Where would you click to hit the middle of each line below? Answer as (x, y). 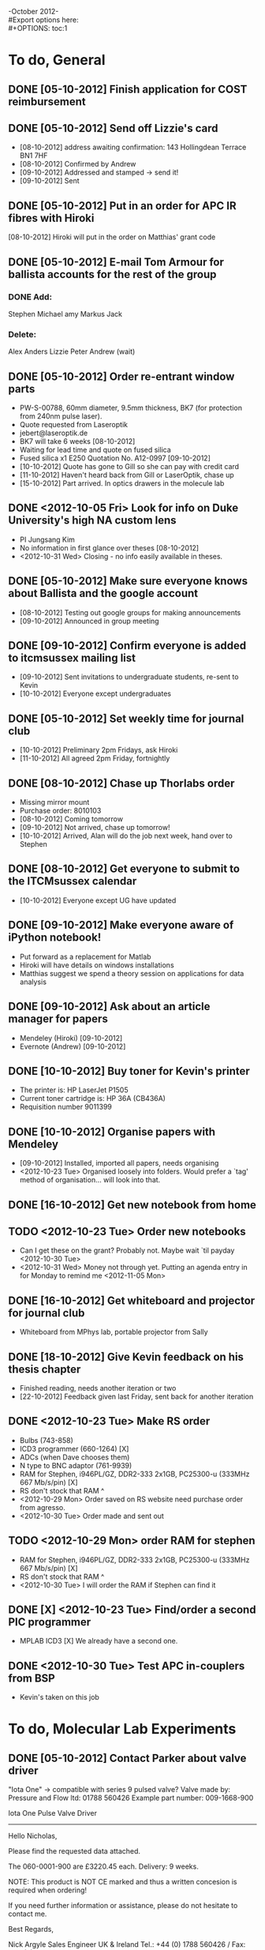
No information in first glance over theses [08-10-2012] (109, 547)
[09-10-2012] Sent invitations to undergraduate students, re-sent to (129, 677)
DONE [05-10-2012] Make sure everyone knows (128, 581)
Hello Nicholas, (33, 1836)
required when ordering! (48, 1890)
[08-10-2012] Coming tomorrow (71, 819)
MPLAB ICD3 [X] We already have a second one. (99, 1641)
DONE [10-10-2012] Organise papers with (112, 1131)
